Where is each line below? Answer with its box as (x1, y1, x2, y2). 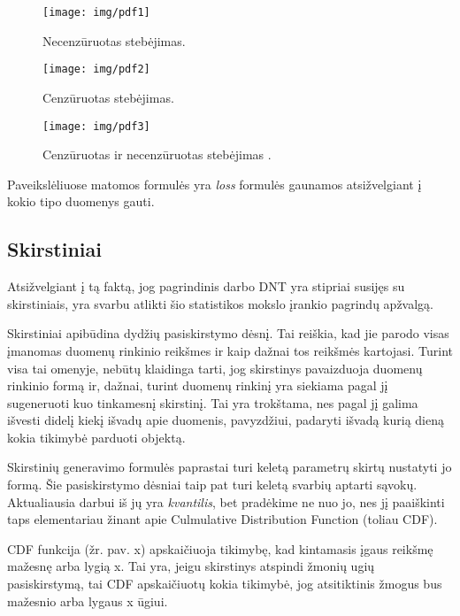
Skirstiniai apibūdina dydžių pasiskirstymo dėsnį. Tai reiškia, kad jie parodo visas (7, 324, 449, 343)
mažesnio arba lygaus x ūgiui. (7, 591, 168, 610)
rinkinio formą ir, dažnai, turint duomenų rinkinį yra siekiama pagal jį (7, 376, 388, 395)
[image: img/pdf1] (42, 6, 150, 19)
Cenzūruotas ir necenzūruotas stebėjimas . (42, 145, 272, 164)
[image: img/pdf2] (42, 63, 150, 76)
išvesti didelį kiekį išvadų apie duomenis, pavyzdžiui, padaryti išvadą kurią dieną (7, 411, 445, 429)
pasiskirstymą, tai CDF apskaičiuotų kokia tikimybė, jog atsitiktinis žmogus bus (7, 574, 442, 593)
